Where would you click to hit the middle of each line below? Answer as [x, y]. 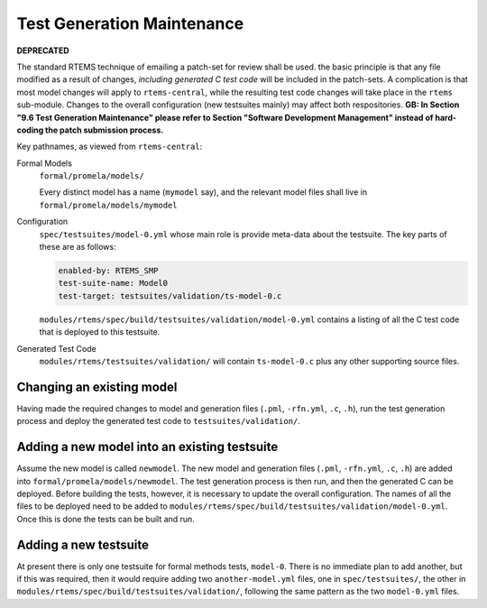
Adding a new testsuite [83, 544]
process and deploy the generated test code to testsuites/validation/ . [159, 421]
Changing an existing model [97, 387]
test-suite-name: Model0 [113, 283]
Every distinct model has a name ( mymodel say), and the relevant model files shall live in [203, 192]
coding [30, 130]
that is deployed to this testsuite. [100, 332]
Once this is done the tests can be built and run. [106, 519]
